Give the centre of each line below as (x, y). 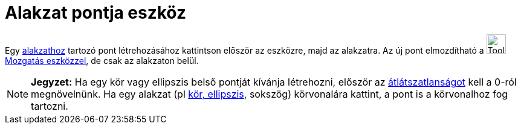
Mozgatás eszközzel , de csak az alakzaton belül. (102, 60)
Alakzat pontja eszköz (96, 13)
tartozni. (50, 106)
